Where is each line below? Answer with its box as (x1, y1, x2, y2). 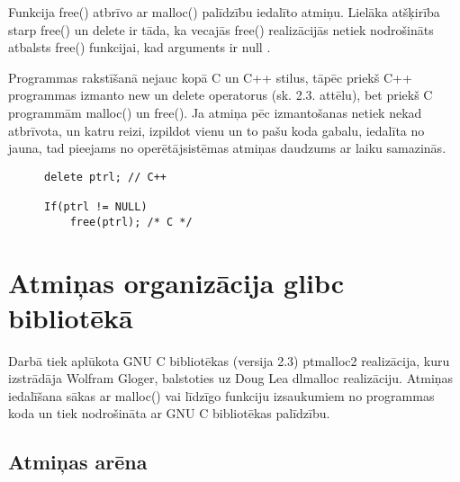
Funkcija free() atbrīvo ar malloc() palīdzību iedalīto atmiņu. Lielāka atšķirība (8, 3, 440, 21)
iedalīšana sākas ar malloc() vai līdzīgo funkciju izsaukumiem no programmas (8, 386, 435, 405)
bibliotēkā (8, 299, 133, 335)
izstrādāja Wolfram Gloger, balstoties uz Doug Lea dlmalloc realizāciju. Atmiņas (8, 369, 454, 388)
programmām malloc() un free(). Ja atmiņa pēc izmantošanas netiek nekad (8, 103, 422, 121)
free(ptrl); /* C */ (69, 215, 193, 228)
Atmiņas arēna (8, 448, 148, 476)
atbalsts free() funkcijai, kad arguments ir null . (8, 38, 271, 57)
